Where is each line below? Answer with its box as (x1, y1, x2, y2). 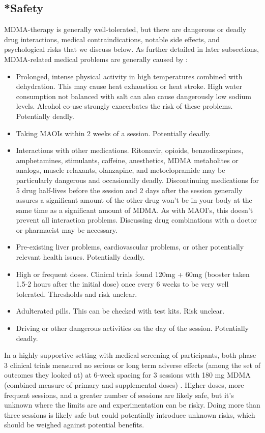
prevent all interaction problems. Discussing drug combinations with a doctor (16, 214, 257, 225)
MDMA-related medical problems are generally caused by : (4, 53, 188, 64)
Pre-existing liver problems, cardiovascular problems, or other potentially (16, 241, 244, 252)
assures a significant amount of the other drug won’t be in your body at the (16, 195, 252, 205)
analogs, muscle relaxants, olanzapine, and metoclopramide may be (16, 165, 225, 175)
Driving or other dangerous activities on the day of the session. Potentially (16, 323, 249, 333)
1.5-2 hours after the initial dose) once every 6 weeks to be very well (16, 279, 229, 289)
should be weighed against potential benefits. (4, 419, 144, 430)
